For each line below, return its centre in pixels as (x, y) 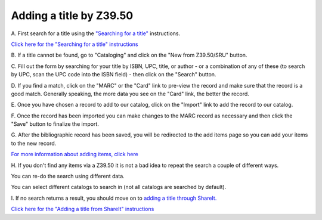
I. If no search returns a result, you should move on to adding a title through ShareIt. (114, 198)
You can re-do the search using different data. (68, 176)
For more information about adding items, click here (75, 154)
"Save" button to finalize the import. (55, 124)
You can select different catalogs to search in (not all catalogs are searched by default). (119, 187)
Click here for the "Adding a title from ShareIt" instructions (83, 209)
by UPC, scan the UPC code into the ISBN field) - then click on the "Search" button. (114, 75)
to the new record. (34, 143)
